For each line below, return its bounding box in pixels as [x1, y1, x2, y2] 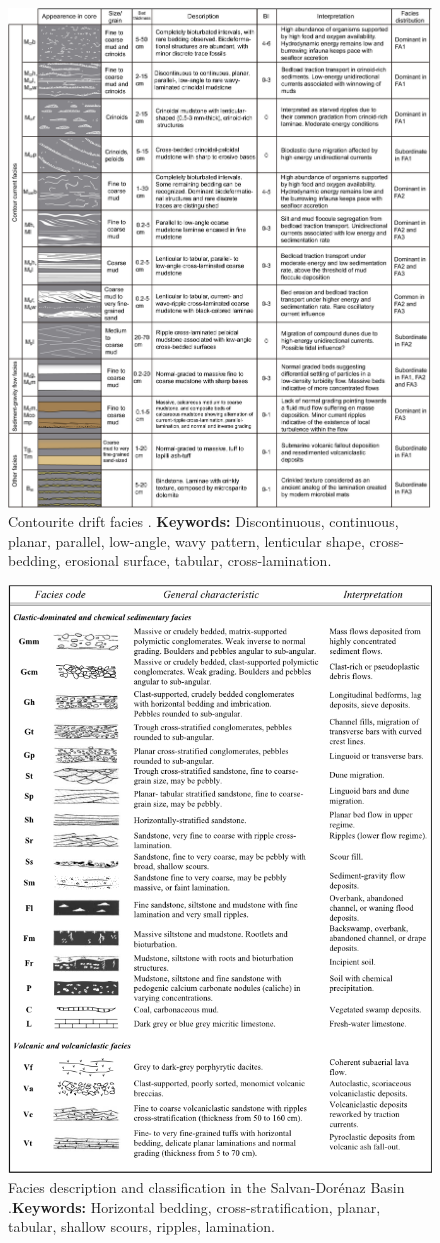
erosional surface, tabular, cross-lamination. [65, 550, 332, 571]
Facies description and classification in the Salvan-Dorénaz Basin [8, 1177, 405, 1198]
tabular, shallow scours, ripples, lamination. [8, 1216, 275, 1237]
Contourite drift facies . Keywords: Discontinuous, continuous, [8, 511, 399, 532]
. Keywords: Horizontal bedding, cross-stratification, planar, [8, 1196, 381, 1217]
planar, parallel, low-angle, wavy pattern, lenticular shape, [8, 530, 365, 551]
